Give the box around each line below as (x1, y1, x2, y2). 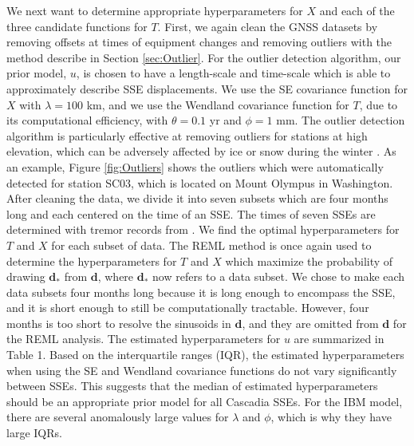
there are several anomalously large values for (6, 409, 229, 425)
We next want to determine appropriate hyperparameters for (6, 2, 303, 18)
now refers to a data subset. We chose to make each (152, 268, 405, 285)
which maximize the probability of (225, 252, 393, 269)
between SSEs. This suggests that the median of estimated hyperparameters (6, 377, 378, 394)
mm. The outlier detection (276, 112, 405, 128)
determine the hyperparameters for (6, 252, 177, 269)
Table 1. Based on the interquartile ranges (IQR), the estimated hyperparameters (6, 346, 404, 363)
